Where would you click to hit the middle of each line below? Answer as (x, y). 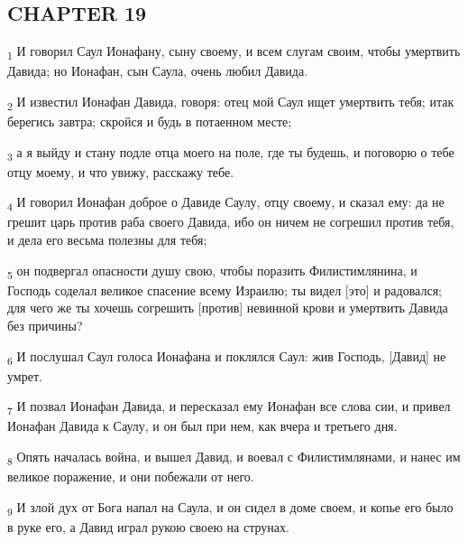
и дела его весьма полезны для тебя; (107, 240)
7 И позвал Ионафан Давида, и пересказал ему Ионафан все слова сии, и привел (229, 407)
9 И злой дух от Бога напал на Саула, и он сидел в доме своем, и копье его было (230, 508)
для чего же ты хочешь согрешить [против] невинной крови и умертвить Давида (228, 308)
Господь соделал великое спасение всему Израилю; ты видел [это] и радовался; (225, 290)
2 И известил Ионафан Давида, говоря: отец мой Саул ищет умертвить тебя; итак (231, 102)
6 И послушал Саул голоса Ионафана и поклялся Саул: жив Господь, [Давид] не (227, 357)
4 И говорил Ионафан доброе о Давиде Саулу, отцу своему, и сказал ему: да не (226, 203)
